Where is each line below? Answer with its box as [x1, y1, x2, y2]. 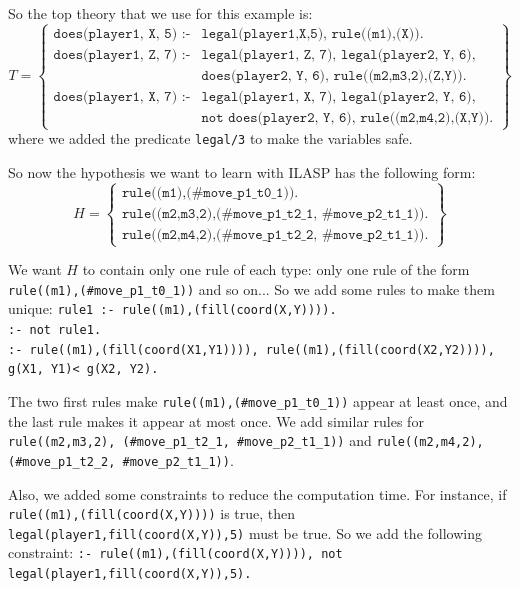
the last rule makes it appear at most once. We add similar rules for [8, 410, 424, 431]
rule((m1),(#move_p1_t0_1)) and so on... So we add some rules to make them [8, 278, 495, 299]
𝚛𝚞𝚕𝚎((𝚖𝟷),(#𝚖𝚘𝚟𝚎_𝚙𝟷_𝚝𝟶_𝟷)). [121, 185, 299, 200]
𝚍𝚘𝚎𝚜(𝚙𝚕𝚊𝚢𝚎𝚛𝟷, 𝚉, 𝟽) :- [53, 47, 191, 62]
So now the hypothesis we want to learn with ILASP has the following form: [8, 161, 476, 182]
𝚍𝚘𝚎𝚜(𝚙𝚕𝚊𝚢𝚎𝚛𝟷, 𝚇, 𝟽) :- [53, 89, 191, 104]
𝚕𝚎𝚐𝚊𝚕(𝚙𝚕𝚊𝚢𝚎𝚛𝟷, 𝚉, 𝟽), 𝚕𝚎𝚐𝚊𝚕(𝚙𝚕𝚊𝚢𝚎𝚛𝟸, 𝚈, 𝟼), [201, 47, 476, 62]
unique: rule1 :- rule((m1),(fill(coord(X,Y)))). [8, 298, 337, 319]
